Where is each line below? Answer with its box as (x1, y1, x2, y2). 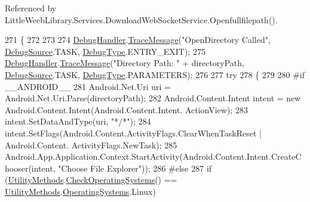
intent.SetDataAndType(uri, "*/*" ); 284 (5, 115, 151, 128)
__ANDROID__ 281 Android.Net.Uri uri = (5, 80, 171, 92)
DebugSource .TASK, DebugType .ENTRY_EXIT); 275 (5, 45, 205, 57)
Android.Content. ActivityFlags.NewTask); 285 (5, 138, 177, 151)
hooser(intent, (5, 161, 56, 174)
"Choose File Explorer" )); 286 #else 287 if (58, 161, 212, 174)
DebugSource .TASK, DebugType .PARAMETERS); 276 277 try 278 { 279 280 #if (5, 68, 305, 80)
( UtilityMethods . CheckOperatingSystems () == (5, 173, 177, 186)
